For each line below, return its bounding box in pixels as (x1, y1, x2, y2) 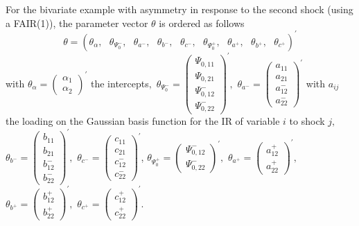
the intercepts (91, 76, 149, 90)
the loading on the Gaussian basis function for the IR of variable (6, 114, 280, 128)
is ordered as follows (159, 15, 245, 30)
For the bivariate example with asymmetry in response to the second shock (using (6, 2, 353, 16)
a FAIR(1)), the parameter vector (6, 15, 148, 30)
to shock (289, 114, 325, 128)
